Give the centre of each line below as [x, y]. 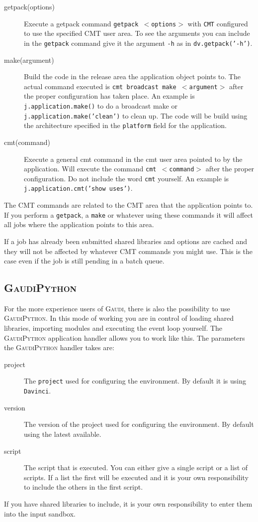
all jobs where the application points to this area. [79, 224]
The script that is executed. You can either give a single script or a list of [136, 467]
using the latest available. [63, 434]
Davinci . [38, 391]
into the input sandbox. [40, 513]
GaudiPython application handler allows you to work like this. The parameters [125, 337]
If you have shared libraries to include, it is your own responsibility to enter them [128, 503]
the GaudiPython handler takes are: [59, 347]
